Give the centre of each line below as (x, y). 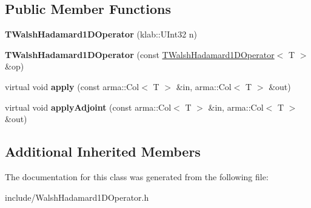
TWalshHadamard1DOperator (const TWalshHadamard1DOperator (140, 54)
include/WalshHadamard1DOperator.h (77, 197)
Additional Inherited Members (103, 151)
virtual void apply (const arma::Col (72, 86)
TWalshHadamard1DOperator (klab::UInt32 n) (101, 34)
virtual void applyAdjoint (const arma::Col (88, 107)
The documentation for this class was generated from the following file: (137, 176)
